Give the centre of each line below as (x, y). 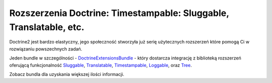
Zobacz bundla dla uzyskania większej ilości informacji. (67, 74)
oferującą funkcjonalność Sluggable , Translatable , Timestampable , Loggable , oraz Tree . (101, 65)
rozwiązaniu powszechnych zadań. (46, 49)
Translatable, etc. (47, 27)
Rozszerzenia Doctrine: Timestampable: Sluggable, (119, 13)
